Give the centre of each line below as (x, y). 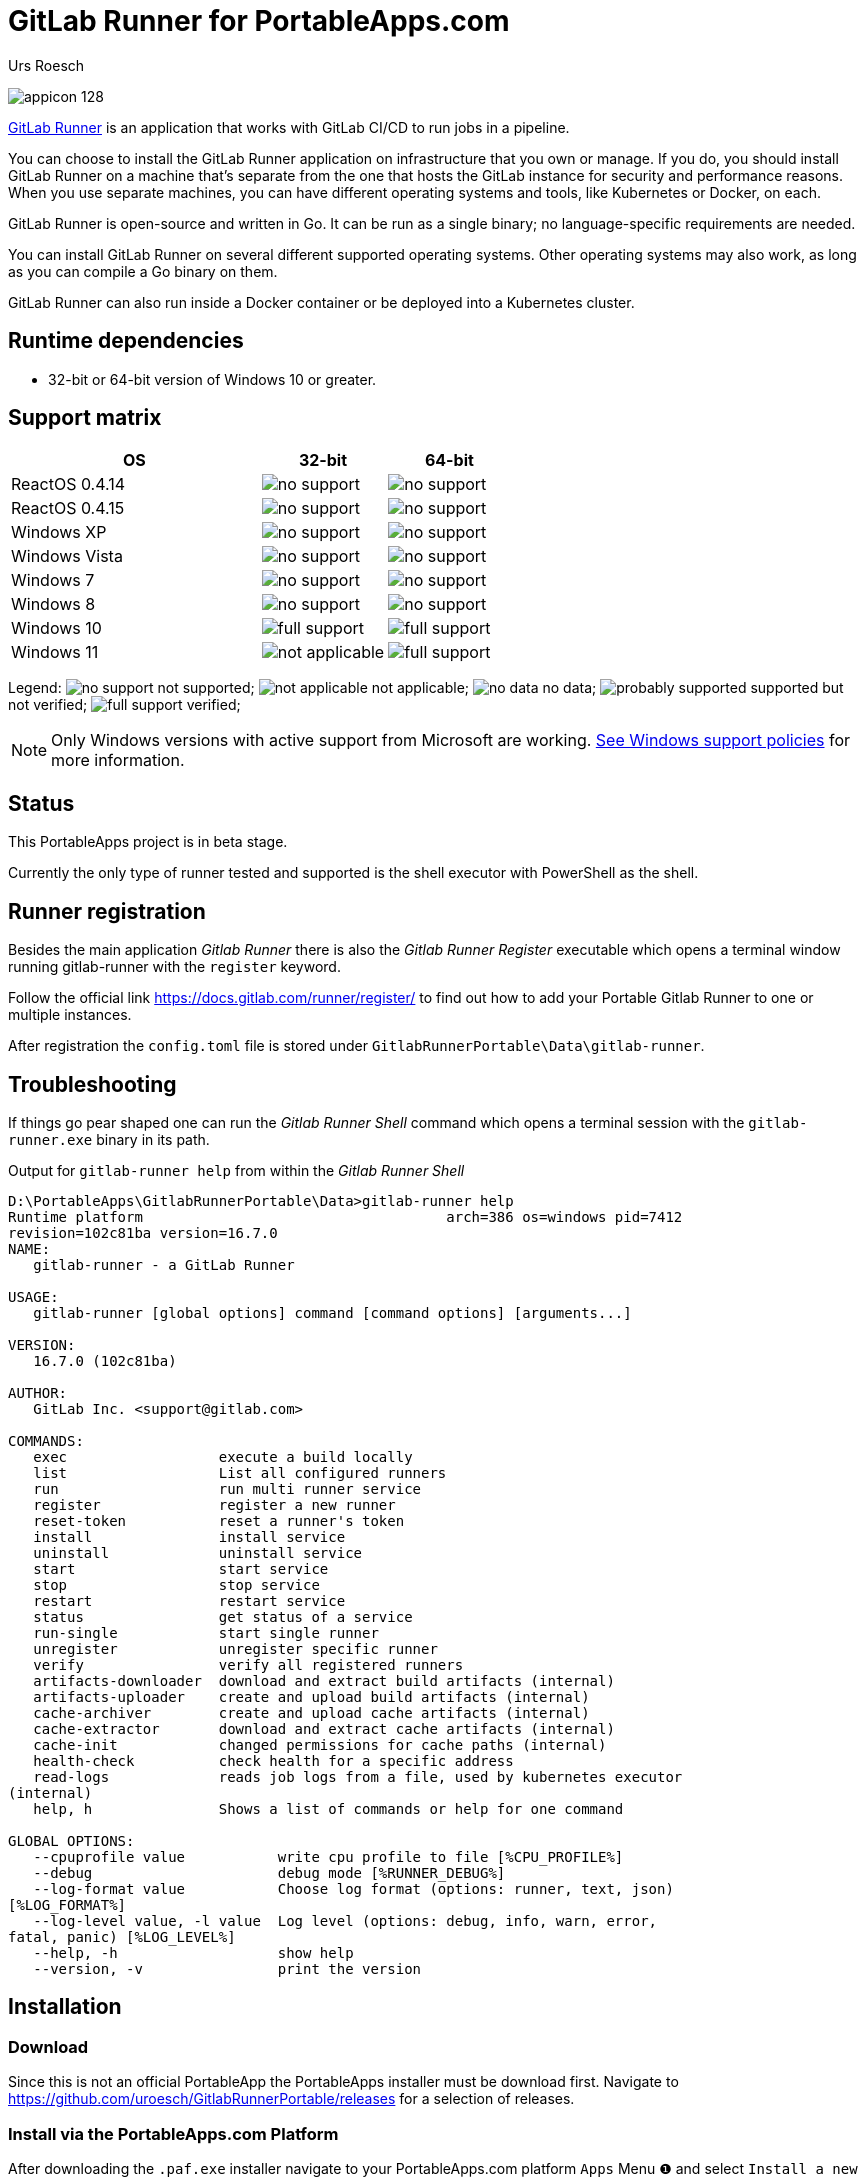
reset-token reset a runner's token (219, 1520)
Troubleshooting (92, 1084)
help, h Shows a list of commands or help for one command (328, 1808)
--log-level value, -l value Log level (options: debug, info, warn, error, (345, 1920)
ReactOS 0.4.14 (68, 484)
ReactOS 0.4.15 (68, 508)
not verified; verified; (124, 705)
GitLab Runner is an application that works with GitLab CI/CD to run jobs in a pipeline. (289, 127)
